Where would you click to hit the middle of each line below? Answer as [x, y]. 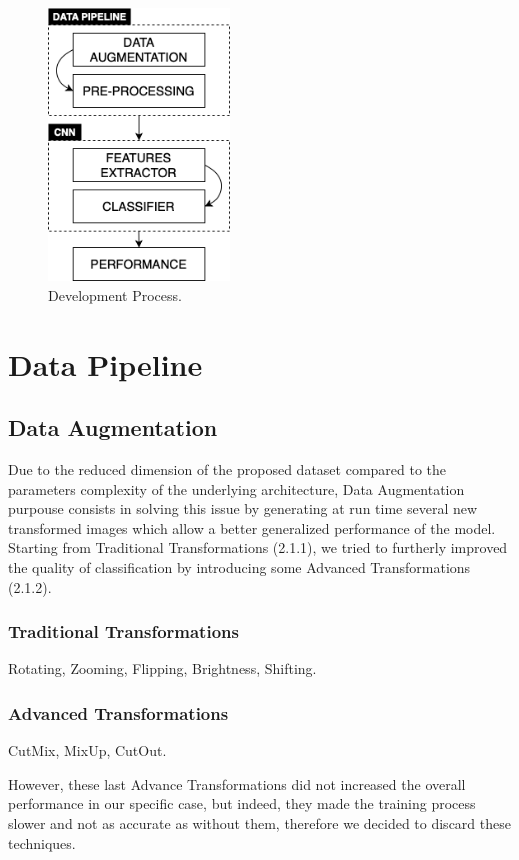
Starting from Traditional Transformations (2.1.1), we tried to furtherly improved [258, 547]
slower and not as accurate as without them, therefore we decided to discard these [259, 822]
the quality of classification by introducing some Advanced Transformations [239, 566]
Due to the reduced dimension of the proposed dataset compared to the [227, 468]
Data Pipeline [105, 363]
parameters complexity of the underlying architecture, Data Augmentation [236, 488]
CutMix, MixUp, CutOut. [87, 750]
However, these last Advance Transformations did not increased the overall [237, 783]
